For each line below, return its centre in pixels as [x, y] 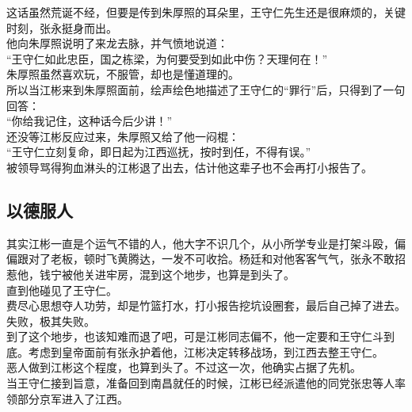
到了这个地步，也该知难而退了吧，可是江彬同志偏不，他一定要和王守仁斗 [195, 336]
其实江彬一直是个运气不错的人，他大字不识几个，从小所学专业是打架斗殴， [200, 243]
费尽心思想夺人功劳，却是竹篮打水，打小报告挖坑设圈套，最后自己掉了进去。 [206, 305]
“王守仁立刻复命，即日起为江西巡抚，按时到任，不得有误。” [159, 152]
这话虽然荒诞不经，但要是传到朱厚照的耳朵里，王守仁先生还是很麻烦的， [195, 12]
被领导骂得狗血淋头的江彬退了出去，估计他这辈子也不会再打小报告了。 [189, 167]
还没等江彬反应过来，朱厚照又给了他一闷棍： [123, 136]
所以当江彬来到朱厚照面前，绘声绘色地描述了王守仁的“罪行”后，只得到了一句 [206, 89]
